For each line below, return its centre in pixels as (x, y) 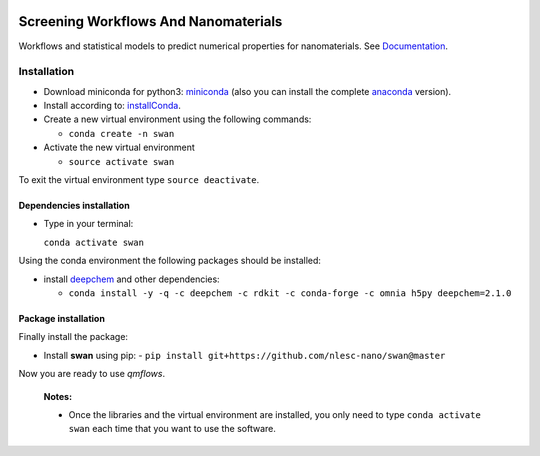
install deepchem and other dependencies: (131, 279)
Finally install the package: (73, 337)
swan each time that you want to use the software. (172, 429)
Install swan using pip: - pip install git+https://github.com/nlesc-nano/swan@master (244, 355)
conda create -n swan (121, 133)
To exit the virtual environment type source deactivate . (139, 179)
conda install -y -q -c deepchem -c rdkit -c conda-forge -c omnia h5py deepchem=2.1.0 (290, 293)
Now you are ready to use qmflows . (91, 374)
